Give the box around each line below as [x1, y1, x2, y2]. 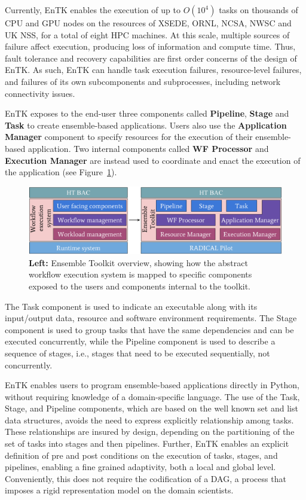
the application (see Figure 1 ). [5, 166, 117, 178]
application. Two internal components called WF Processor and [27, 142, 269, 154]
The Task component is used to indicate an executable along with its [5, 300, 258, 312]
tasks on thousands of [219, 4, 298, 16]
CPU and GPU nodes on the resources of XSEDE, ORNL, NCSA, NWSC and [5, 17, 292, 29]
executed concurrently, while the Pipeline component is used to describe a [5, 335, 276, 347]
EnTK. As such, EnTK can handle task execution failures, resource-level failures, [5, 63, 302, 76]
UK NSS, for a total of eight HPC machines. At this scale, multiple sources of [5, 28, 290, 41]
